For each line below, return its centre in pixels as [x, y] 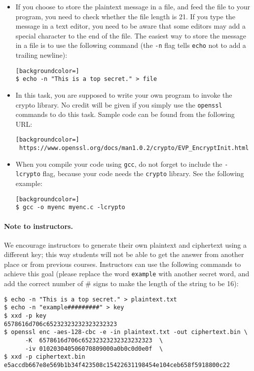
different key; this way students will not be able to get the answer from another [124, 254]
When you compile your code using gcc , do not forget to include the [119, 164]
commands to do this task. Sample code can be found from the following [125, 114]
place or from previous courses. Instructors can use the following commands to [123, 264]
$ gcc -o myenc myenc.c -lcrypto [70, 207]
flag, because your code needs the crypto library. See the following [143, 173]
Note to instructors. [38, 226]
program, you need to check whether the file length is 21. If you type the [125, 16]
